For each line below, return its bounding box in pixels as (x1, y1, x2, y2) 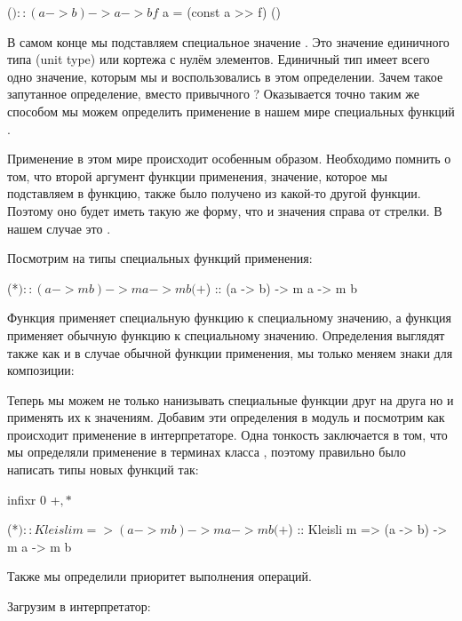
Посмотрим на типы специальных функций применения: (7, 249, 313, 267)
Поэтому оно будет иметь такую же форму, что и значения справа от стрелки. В (7, 201, 442, 219)
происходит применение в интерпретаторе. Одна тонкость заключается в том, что (7, 425, 448, 443)
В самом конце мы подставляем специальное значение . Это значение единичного (7, 32, 450, 51)
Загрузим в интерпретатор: (7, 597, 151, 616)
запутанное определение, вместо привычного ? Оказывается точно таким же (7, 84, 419, 103)
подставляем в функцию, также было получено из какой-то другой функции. (7, 184, 421, 203)
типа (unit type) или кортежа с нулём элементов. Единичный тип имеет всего (7, 50, 430, 68)
